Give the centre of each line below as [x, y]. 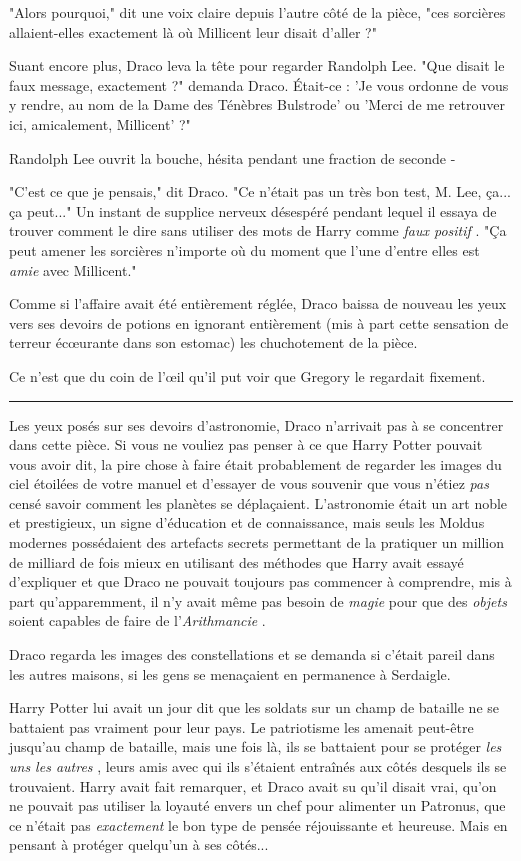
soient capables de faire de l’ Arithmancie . [137, 620]
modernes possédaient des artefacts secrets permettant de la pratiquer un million [257, 542]
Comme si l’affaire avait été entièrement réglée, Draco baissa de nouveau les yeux [258, 303]
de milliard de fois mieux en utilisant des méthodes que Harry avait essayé [236, 561]
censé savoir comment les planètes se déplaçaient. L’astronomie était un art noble [258, 502]
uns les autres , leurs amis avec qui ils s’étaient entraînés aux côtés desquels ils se [258, 766]
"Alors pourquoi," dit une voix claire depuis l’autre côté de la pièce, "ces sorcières [257, 12]
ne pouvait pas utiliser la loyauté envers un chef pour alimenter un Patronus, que [257, 805]
